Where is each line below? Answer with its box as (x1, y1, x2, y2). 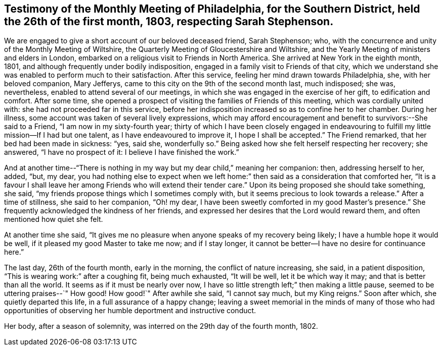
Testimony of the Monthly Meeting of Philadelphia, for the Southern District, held (4, 3, 420, 15)
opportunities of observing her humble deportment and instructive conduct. (4, 306, 256, 315)
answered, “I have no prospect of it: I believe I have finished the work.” (4, 148, 239, 157)
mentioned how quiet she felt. (4, 215, 103, 224)
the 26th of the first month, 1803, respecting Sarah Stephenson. (4, 15, 334, 28)
